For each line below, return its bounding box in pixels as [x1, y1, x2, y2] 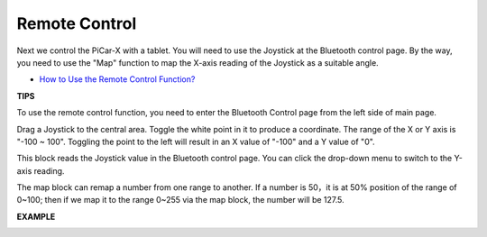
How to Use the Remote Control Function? [39, 74, 196, 85]
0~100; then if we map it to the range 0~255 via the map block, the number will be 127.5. [16, 195, 345, 205]
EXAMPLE [16, 211, 56, 222]
